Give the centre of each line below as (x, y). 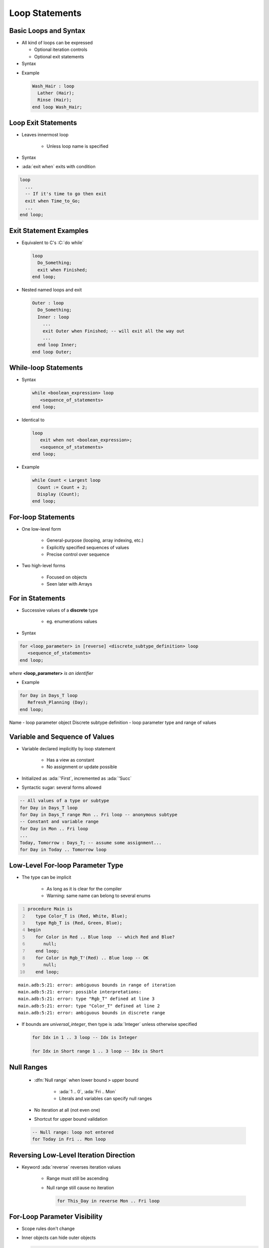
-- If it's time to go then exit (66, 194)
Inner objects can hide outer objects (59, 1238)
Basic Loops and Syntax (47, 31)
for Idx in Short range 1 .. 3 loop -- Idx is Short (98, 1051)
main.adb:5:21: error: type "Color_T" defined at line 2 (89, 1006)
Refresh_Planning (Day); (58, 702)
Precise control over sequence (78, 554)
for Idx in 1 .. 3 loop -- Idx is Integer (85, 1037)
